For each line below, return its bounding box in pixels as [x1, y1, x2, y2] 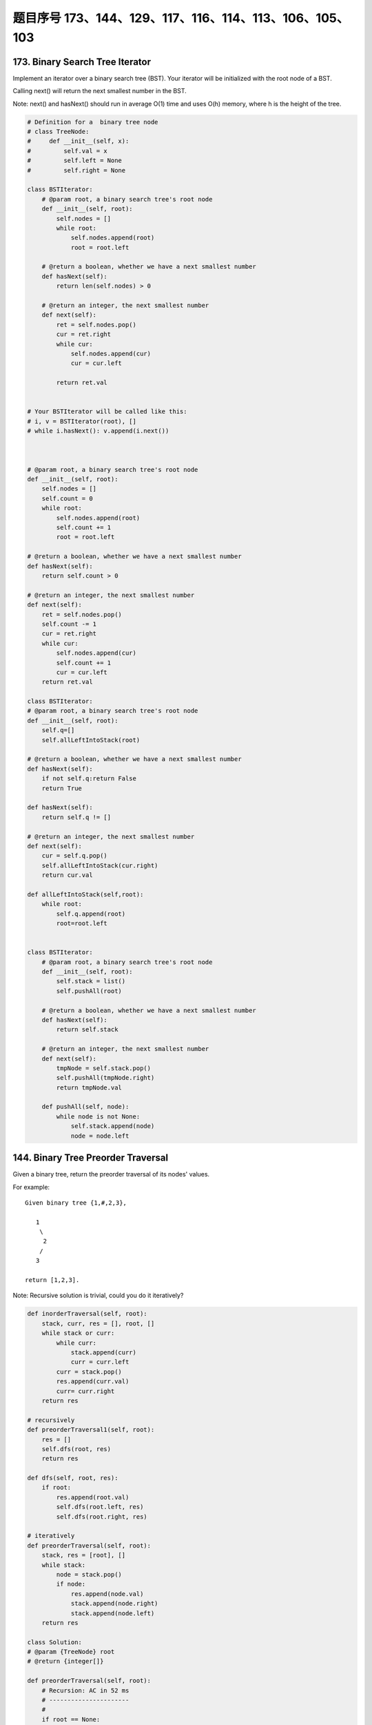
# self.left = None [27, 157, 122, 165]
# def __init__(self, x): [27, 137, 130, 145]
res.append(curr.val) [56, 1377, 130, 1386]
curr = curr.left [70, 1358, 130, 1366]
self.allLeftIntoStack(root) [41, 736, 141, 744]
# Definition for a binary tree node [27, 118, 158, 126]
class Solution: [27, 1638, 83, 1646]
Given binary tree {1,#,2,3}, [25, 1199, 127, 1207]
